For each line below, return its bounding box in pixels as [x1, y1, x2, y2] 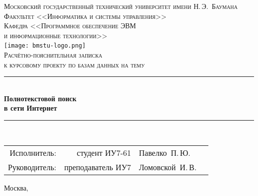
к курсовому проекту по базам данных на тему [4, 59, 145, 69]
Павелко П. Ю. [139, 146, 191, 158]
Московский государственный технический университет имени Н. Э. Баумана [4, 1, 238, 11]
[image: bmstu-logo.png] [4, 42, 86, 50]
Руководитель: [8, 161, 57, 173]
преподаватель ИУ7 [64, 161, 131, 173]
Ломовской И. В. [139, 161, 197, 173]
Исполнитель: [9, 146, 57, 158]
